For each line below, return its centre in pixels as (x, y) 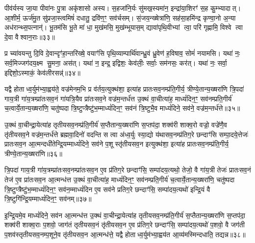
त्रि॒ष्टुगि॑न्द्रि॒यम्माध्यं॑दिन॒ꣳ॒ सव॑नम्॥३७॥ (48, 199)
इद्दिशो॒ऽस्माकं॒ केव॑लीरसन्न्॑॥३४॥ (42, 72)
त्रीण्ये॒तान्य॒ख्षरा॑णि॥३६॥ (33, 153)
